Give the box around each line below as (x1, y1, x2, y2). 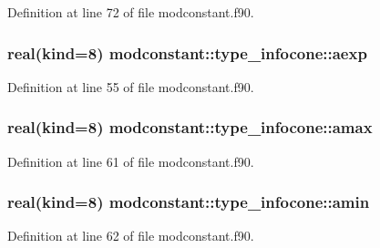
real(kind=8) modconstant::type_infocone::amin (7, 191, 370, 213)
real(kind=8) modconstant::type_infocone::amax (7, 116, 373, 139)
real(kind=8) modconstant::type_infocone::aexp (7, 41, 367, 64)
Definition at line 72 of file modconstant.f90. (7, 3, 254, 21)
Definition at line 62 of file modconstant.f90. (7, 226, 254, 245)
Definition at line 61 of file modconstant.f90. (7, 151, 254, 170)
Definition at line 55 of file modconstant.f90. (7, 77, 254, 96)
